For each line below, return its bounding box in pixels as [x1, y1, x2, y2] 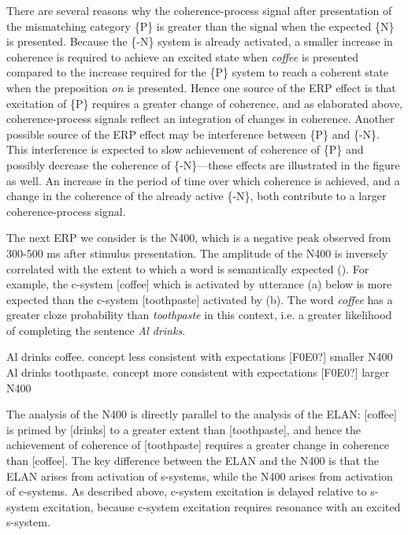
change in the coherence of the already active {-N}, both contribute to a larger [6, 188, 387, 204]
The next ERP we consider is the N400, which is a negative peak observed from [6, 229, 391, 246]
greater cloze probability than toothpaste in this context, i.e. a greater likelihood [6, 307, 392, 323]
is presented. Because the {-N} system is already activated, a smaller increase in [6, 33, 393, 50]
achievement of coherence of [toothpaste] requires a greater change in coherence [6, 437, 390, 453]
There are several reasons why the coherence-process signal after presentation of [6, 2, 392, 18]
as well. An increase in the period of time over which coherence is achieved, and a [6, 172, 400, 188]
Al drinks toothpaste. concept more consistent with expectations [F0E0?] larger [6, 364, 390, 381]
